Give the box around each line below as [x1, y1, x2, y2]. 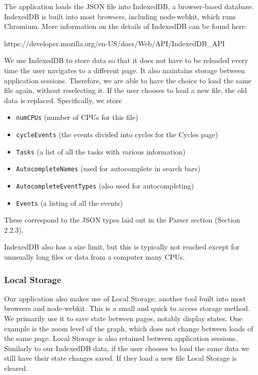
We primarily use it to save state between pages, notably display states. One [4, 313, 243, 324]
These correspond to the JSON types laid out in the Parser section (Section [4, 214, 240, 225]
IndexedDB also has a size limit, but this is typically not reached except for [4, 241, 240, 252]
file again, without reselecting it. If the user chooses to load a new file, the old [4, 85, 247, 96]
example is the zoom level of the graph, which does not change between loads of [4, 323, 253, 333]
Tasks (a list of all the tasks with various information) [16, 146, 186, 157]
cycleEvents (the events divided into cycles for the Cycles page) [16, 129, 218, 139]
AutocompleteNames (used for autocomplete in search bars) [16, 163, 200, 174]
